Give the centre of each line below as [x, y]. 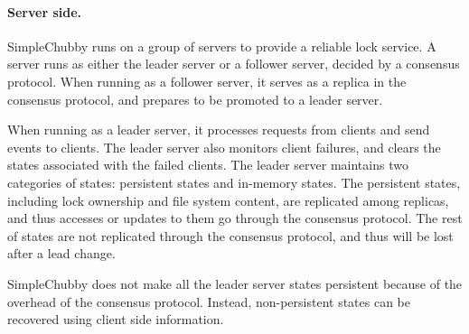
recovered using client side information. [116, 319]
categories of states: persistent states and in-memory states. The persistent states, [234, 182]
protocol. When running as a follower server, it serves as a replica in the [207, 81]
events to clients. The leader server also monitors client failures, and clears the [224, 147]
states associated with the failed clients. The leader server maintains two [208, 165]
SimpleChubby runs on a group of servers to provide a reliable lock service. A [222, 46]
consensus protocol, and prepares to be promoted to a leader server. [195, 99]
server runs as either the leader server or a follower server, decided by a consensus [234, 64]
